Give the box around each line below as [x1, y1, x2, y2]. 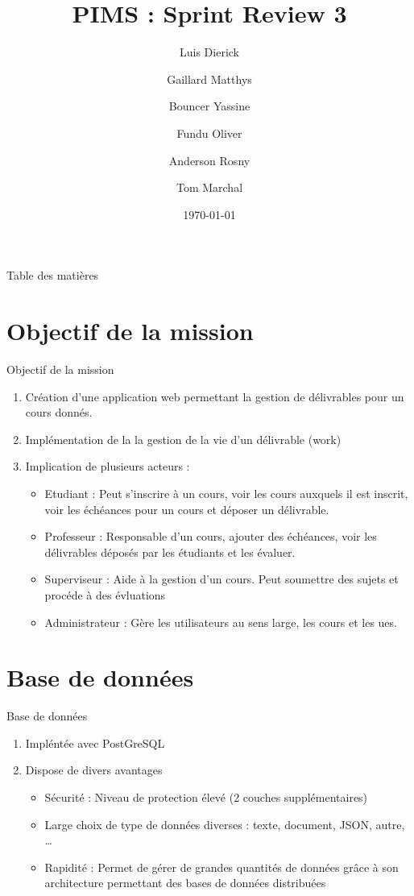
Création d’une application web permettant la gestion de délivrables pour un [25, 388, 404, 404]
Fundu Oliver [176, 124, 242, 141]
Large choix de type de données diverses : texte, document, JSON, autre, [44, 815, 405, 832]
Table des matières [6, 267, 99, 284]
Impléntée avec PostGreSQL [25, 734, 165, 751]
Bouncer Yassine [168, 97, 250, 114]
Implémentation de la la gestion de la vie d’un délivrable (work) [25, 430, 342, 447]
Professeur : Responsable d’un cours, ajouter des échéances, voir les [44, 528, 377, 545]
